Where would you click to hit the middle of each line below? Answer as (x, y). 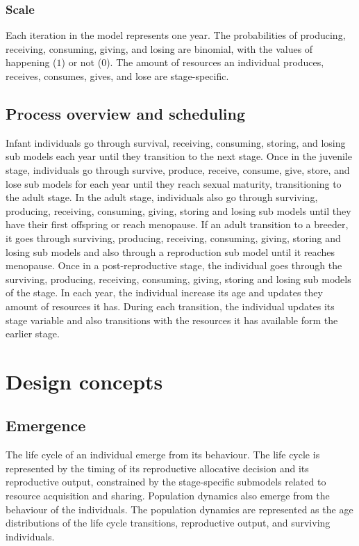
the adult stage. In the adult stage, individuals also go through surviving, (162, 197)
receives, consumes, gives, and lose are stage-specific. (117, 76)
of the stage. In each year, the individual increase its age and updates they (164, 292)
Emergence (46, 425)
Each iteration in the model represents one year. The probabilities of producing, (176, 35)
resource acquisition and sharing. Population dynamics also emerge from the (168, 496)
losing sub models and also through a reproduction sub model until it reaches (170, 251)
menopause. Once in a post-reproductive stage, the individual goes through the (174, 265)
